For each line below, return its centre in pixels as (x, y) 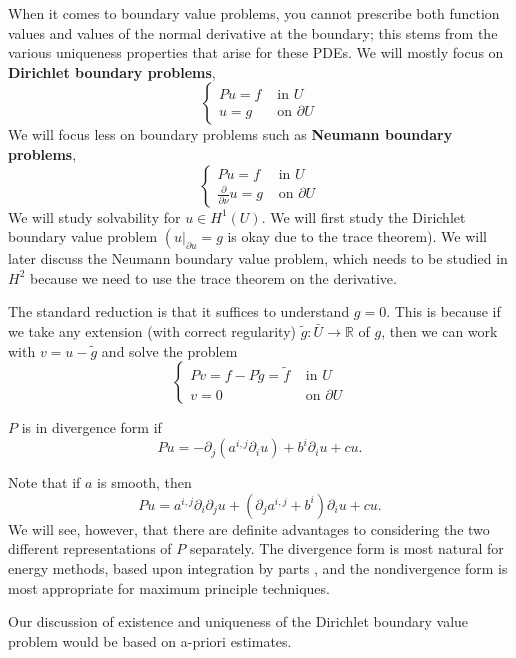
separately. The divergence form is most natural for (346, 548)
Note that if (44, 482)
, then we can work (439, 330)
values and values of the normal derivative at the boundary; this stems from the (253, 32)
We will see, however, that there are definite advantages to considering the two (249, 528)
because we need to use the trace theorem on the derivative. (213, 277)
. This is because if (443, 311)
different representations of (90, 548)
